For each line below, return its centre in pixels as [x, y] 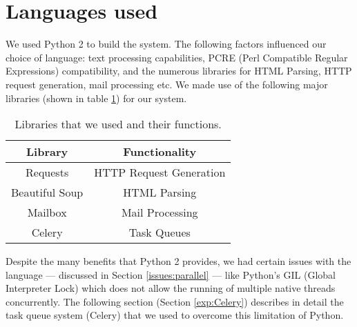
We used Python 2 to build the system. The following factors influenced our [166, 44]
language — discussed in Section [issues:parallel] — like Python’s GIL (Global [171, 274]
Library [47, 152]
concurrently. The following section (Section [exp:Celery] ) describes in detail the [175, 301]
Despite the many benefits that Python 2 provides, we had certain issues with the [178, 261]
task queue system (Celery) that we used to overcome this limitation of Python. [175, 315]
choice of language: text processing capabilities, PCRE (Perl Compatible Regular [177, 57]
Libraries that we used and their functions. [118, 124]
